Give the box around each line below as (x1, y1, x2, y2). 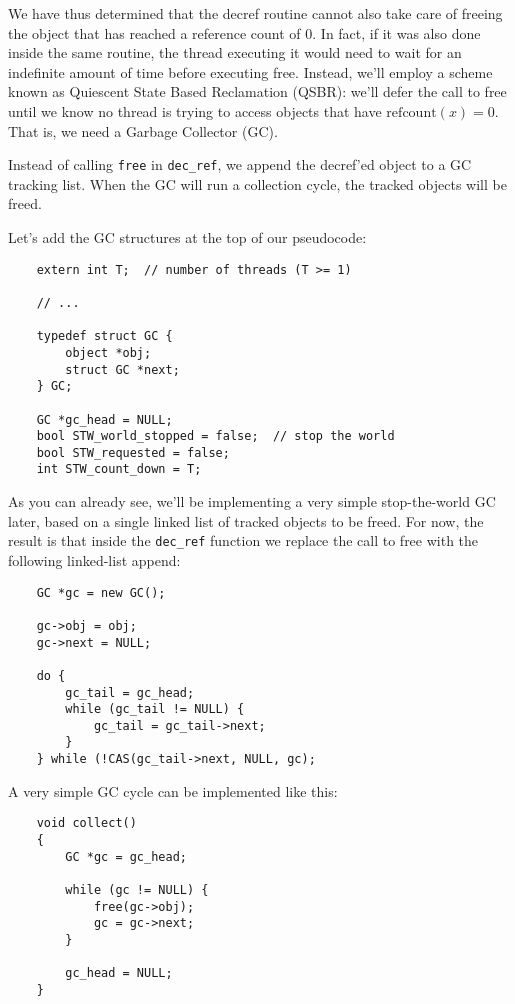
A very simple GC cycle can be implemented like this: (8, 780, 338, 801)
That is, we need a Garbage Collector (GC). (8, 120, 278, 141)
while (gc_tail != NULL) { (65, 702, 245, 717)
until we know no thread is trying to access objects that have (8, 100, 382, 121)
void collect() (36, 816, 137, 831)
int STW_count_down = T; (36, 462, 202, 477)
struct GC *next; (65, 362, 180, 377)
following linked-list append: (8, 549, 181, 570)
